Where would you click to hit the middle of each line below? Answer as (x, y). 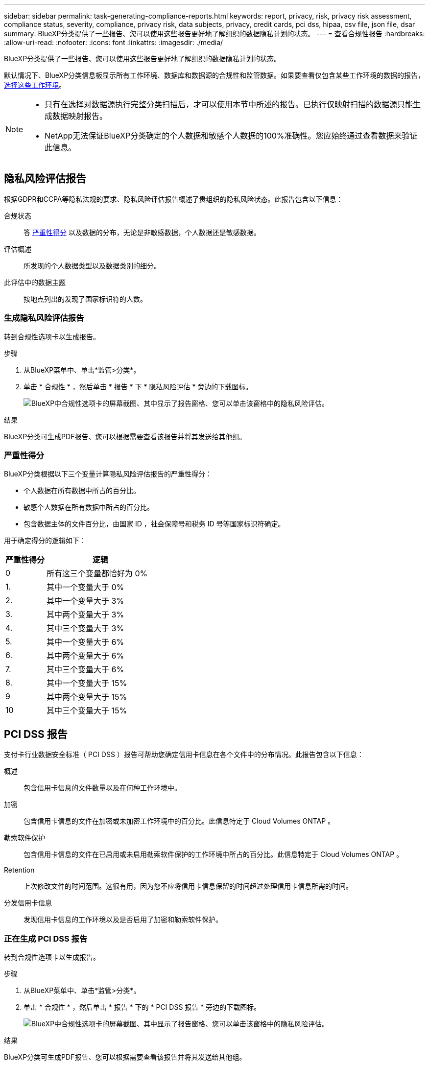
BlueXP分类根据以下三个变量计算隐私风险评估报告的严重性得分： (108, 474)
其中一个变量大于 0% (85, 587)
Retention (19, 870)
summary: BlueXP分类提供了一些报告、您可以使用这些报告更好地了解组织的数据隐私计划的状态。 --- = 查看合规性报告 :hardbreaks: (214, 34)
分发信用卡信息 (28, 903)
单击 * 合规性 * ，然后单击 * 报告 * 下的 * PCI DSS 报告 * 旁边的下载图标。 (142, 1007)
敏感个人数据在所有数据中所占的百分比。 (89, 507)
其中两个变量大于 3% (85, 615)
